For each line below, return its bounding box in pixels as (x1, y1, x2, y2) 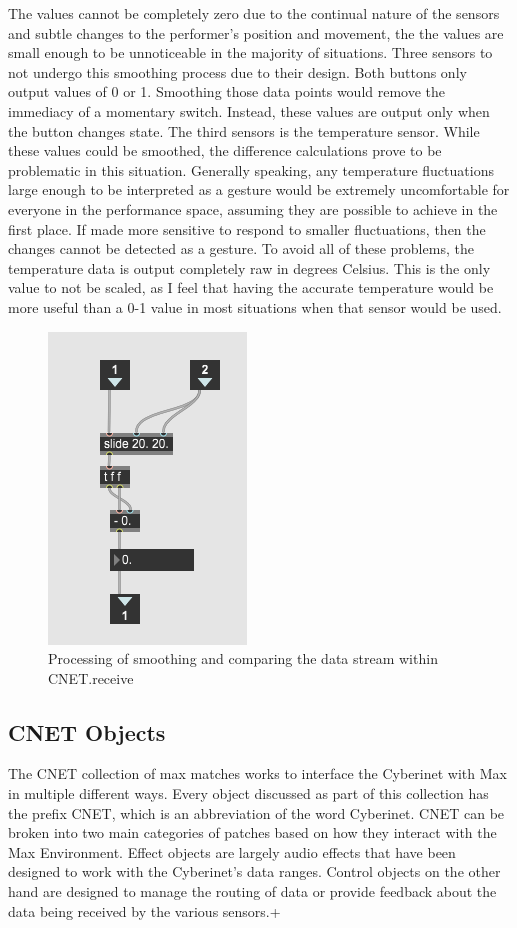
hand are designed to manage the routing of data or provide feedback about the (8, 881, 497, 902)
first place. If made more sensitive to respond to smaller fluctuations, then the (8, 218, 486, 239)
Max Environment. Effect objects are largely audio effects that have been (8, 841, 456, 862)
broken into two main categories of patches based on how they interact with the (8, 822, 497, 843)
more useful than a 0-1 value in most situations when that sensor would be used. (8, 296, 502, 317)
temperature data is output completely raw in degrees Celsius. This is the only (8, 257, 491, 278)
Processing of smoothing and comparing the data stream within (48, 648, 438, 669)
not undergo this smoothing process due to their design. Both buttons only (8, 61, 467, 82)
